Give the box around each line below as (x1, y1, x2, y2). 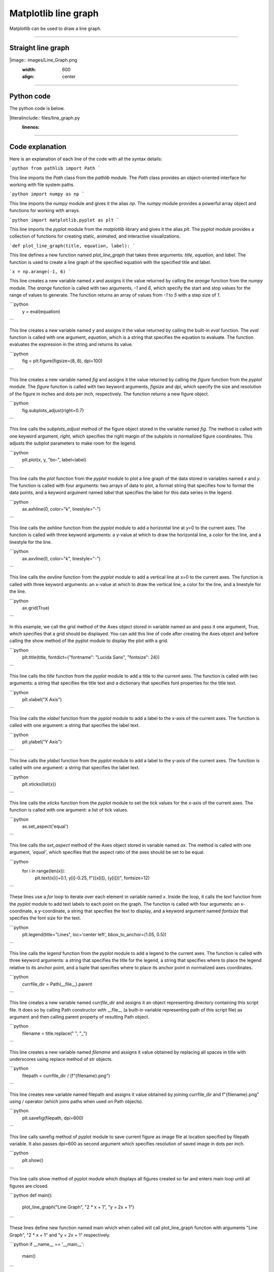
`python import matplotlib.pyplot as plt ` (9, 217, 119, 223)
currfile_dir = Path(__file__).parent (22, 981, 92, 987)
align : (22, 74, 35, 80)
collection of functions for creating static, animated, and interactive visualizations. (9, 233, 181, 239)
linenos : (22, 124, 40, 130)
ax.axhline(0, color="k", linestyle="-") (22, 506, 101, 512)
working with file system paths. (9, 182, 75, 188)
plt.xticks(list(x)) (22, 781, 56, 787)
